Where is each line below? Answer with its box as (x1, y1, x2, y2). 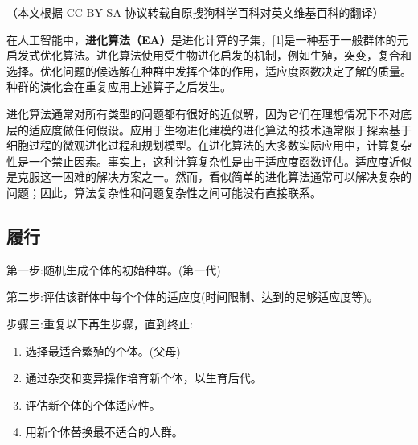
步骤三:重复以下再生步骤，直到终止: (6, 315, 193, 332)
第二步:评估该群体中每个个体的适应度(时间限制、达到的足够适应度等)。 (6, 288, 379, 305)
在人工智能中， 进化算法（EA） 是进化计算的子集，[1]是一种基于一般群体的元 (6, 31, 408, 47)
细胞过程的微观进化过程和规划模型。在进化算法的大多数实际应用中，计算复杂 (6, 137, 412, 154)
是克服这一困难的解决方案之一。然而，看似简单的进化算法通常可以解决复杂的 (6, 168, 412, 185)
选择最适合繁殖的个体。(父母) (25, 342, 181, 359)
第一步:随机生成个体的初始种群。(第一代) (6, 261, 221, 278)
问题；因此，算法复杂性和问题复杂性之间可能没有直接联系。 (6, 183, 322, 200)
